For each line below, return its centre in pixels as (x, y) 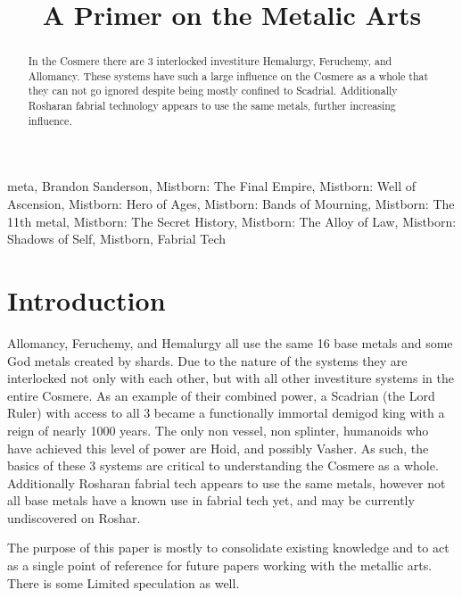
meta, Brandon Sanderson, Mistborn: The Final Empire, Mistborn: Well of (212, 186)
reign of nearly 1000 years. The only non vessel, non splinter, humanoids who (218, 430)
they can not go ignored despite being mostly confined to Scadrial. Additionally (213, 91)
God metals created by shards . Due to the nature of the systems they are (207, 360)
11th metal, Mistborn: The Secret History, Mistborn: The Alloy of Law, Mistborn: (232, 221)
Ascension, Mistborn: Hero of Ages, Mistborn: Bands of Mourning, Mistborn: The (231, 204)
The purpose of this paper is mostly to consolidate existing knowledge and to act (228, 548)
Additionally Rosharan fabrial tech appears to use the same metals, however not (227, 482)
